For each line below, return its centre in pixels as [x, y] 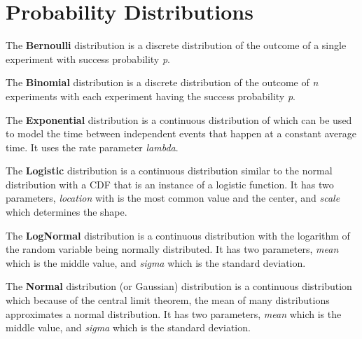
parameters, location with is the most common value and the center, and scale [173, 198]
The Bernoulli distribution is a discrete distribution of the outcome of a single [176, 45]
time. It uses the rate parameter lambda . [92, 147]
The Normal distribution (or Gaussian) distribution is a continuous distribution [179, 286]
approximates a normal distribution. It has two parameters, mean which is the [174, 313]
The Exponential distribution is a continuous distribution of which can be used [179, 119]
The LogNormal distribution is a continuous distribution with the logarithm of [178, 235]
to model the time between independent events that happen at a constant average [181, 133]
